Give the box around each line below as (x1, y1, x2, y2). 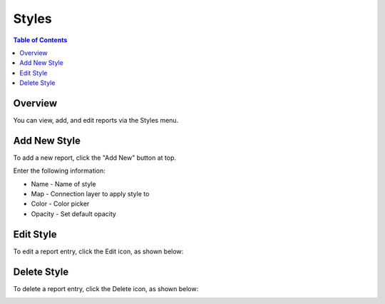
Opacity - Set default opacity (31, 209, 117, 218)
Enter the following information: (13, 166, 106, 175)
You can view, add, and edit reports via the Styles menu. (13, 116, 179, 125)
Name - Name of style (31, 179, 96, 188)
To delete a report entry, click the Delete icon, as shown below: (13, 284, 199, 293)
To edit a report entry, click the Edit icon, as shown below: (13, 247, 184, 255)
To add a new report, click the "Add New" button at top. (13, 153, 176, 162)
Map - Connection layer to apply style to (31, 190, 150, 198)
